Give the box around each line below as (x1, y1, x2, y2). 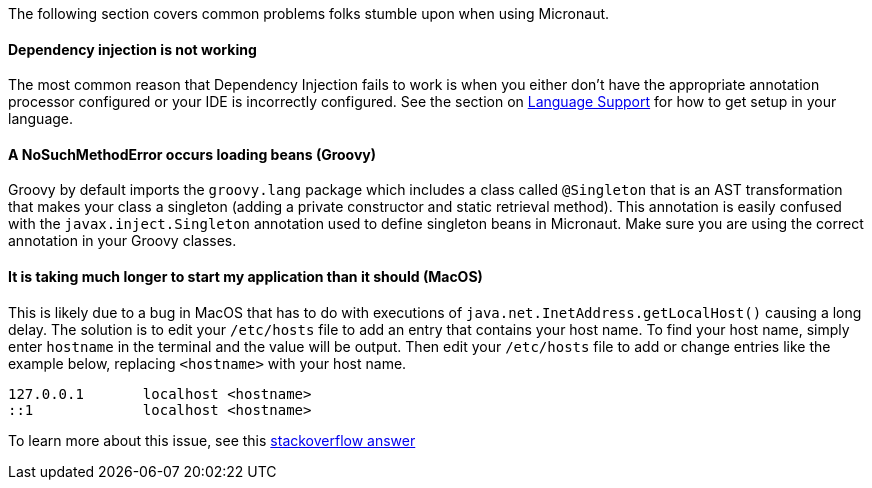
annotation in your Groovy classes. (8, 232, 237, 250)
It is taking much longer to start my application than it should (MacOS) (8, 268, 483, 286)
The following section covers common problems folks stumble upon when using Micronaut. (8, 5, 610, 22)
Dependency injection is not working (8, 40, 257, 58)
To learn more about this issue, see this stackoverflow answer (8, 431, 416, 449)
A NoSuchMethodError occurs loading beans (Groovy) (8, 145, 377, 163)
